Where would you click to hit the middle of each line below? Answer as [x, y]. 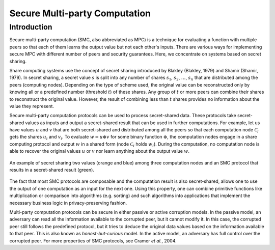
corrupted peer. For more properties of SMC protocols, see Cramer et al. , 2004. [93, 241]
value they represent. [32, 106]
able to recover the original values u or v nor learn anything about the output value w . [100, 151]
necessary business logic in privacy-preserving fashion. [68, 203]
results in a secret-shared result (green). [52, 170]
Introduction [31, 27]
